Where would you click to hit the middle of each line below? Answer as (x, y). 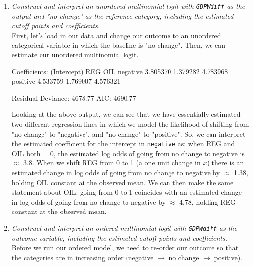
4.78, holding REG (208, 201)
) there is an (225, 163)
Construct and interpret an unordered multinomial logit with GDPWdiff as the (128, 6)
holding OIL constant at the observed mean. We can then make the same (123, 182)
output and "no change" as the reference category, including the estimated (123, 16)
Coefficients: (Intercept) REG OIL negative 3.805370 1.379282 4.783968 (120, 71)
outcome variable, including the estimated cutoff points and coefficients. (119, 238)
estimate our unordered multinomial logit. (75, 55)
